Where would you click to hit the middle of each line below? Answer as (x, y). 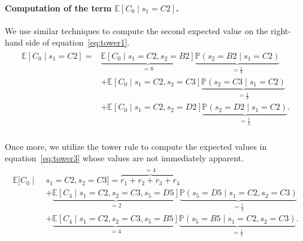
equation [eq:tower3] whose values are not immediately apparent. (124, 158)
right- (281, 30)
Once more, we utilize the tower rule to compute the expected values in (136, 146)
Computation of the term (58, 7)
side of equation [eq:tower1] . (78, 42)
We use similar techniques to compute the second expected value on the (137, 30)
